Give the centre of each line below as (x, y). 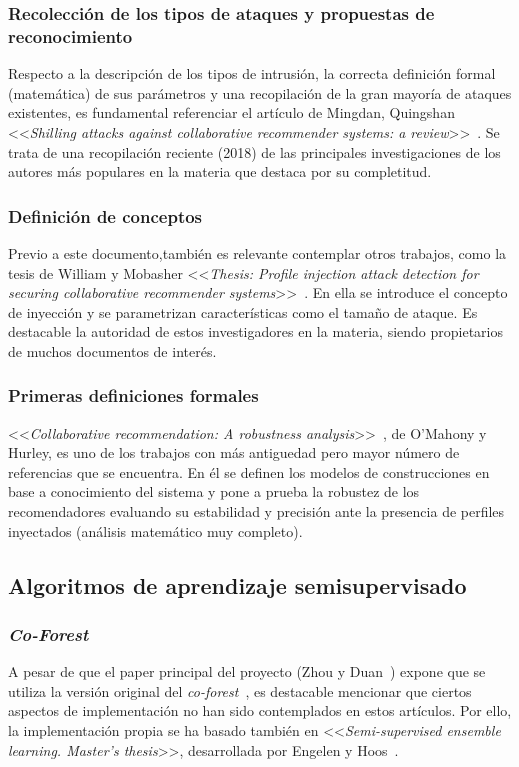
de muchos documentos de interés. (112, 350)
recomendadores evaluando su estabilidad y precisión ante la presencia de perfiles (256, 511)
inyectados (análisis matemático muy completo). (155, 530)
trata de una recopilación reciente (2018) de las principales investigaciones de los (254, 151)
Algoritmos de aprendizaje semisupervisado (237, 584)
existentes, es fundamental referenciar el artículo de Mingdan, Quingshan (231, 112)
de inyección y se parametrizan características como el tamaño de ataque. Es (243, 311)
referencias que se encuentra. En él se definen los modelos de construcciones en (249, 471)
